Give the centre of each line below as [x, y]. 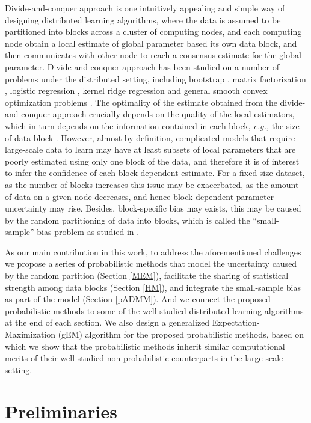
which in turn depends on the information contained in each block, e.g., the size [152, 125]
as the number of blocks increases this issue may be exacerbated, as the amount [152, 184]
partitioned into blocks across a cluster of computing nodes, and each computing [153, 32]
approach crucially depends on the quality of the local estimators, [174, 114]
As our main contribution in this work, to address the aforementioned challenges [153, 251]
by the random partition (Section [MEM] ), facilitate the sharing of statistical [147, 275]
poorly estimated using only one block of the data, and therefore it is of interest [152, 161]
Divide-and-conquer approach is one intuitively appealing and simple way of [145, 8]
